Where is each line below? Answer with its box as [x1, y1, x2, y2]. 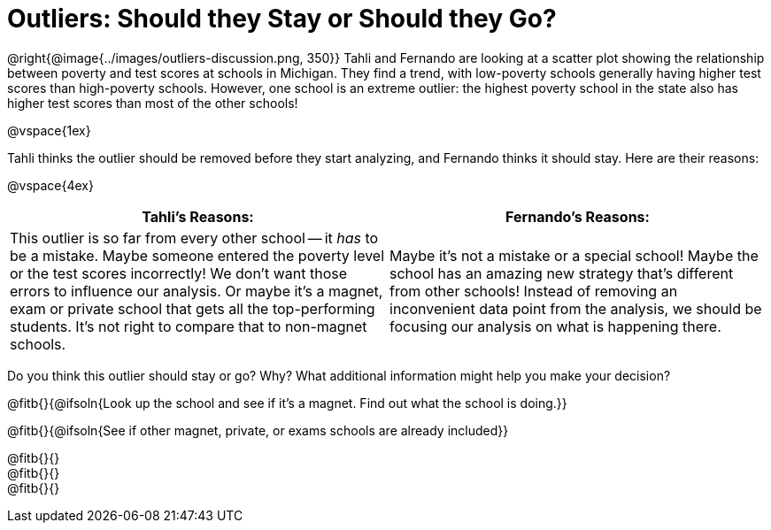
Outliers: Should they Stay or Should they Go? [7, 4, 557, 34]
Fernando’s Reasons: [505, 207, 650, 226]
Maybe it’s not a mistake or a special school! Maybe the [389, 246, 759, 265]
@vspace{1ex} [7, 122, 91, 138]
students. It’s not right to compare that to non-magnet [10, 317, 367, 335]
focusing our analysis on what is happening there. [389, 317, 721, 335]
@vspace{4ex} [7, 177, 94, 193]
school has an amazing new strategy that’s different [389, 264, 734, 282]
